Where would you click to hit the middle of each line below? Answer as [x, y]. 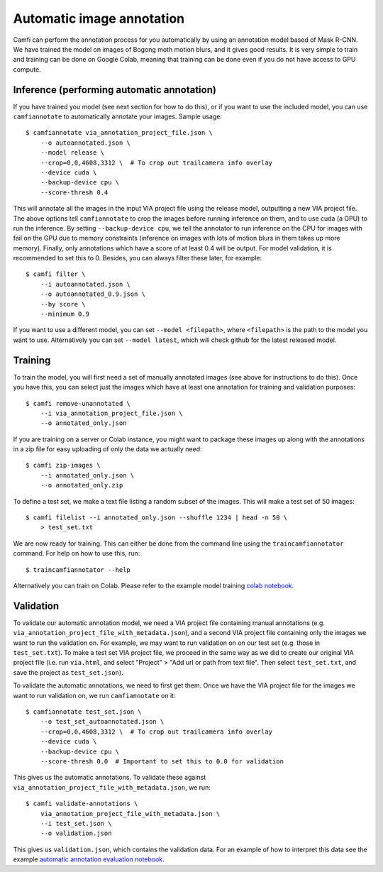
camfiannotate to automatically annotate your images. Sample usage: [118, 116]
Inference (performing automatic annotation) [115, 90]
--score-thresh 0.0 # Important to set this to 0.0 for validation [162, 761]
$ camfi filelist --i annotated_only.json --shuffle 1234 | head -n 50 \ [157, 518]
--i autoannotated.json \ [85, 284]
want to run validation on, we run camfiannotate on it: [94, 695]
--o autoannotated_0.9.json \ [93, 294]
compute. [27, 69]
